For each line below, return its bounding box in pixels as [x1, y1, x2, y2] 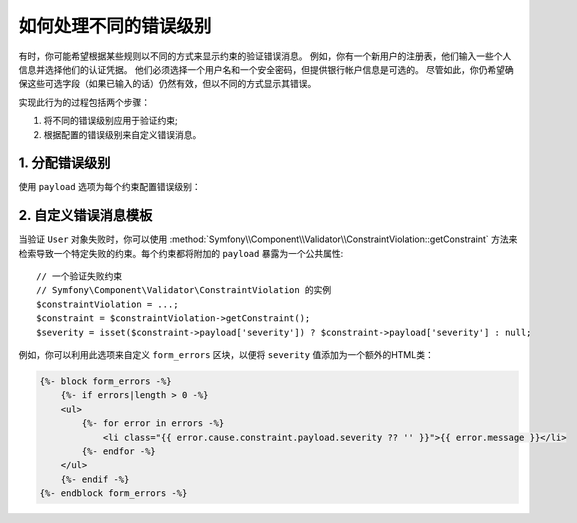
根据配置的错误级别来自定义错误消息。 [43, 128, 202, 140]
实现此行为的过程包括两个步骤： [18, 96, 150, 108]
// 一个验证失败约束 [36, 271, 123, 282]
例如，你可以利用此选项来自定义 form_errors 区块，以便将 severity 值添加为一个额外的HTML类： [18, 349, 434, 361]
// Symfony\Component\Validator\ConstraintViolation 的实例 [36, 285, 332, 296]
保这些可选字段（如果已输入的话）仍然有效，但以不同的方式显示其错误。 [18, 78, 317, 90]
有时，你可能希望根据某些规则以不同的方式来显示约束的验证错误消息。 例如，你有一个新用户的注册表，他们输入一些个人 [18, 50, 512, 62]
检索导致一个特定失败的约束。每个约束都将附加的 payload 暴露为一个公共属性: [18, 247, 344, 259]
